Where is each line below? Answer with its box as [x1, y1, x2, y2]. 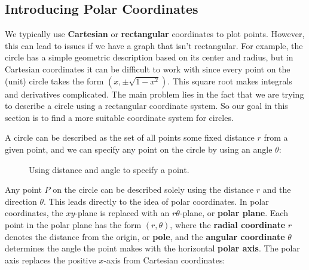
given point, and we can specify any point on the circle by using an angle [5, 142, 273, 155]
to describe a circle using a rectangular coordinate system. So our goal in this [5, 99, 288, 112]
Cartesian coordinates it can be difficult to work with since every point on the [5, 62, 290, 75]
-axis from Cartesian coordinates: [103, 253, 225, 266]
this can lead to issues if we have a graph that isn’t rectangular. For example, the [5, 39, 303, 51]
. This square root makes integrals [167, 74, 292, 87]
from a [264, 131, 288, 144]
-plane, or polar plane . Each [179, 207, 288, 219]
